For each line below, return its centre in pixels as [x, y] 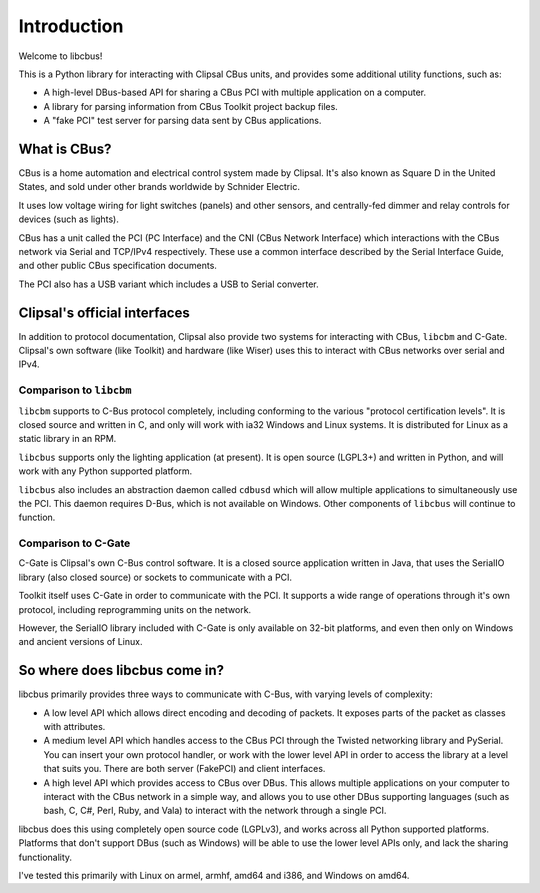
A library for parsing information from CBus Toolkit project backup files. [191, 106]
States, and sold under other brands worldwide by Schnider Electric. [159, 187]
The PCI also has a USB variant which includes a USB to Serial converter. [168, 284]
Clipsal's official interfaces [104, 312]
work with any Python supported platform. [105, 471]
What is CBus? [65, 148]
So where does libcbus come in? [121, 670]
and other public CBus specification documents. [117, 266]
